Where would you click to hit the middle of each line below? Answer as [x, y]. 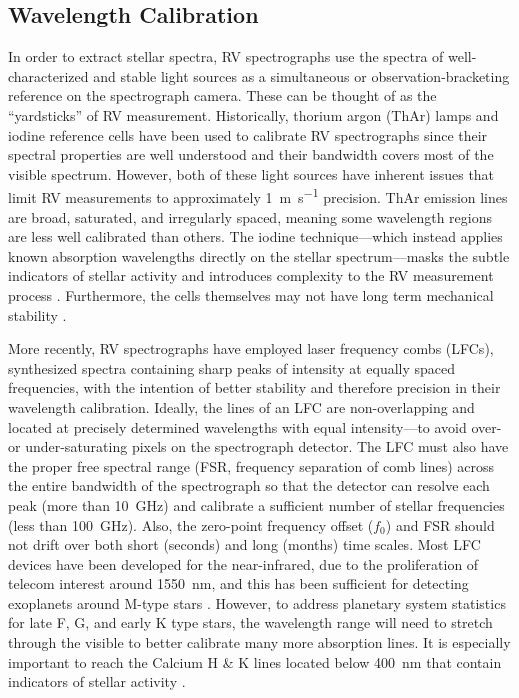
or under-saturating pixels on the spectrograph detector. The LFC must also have [258, 446]
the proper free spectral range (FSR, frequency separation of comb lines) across [251, 465]
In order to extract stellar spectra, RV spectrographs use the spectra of [226, 56]
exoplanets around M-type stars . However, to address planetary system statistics [257, 602]
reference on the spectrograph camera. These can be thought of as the [222, 95]
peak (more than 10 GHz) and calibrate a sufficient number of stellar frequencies [256, 504]
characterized [48, 75]
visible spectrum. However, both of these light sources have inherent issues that [251, 173]
